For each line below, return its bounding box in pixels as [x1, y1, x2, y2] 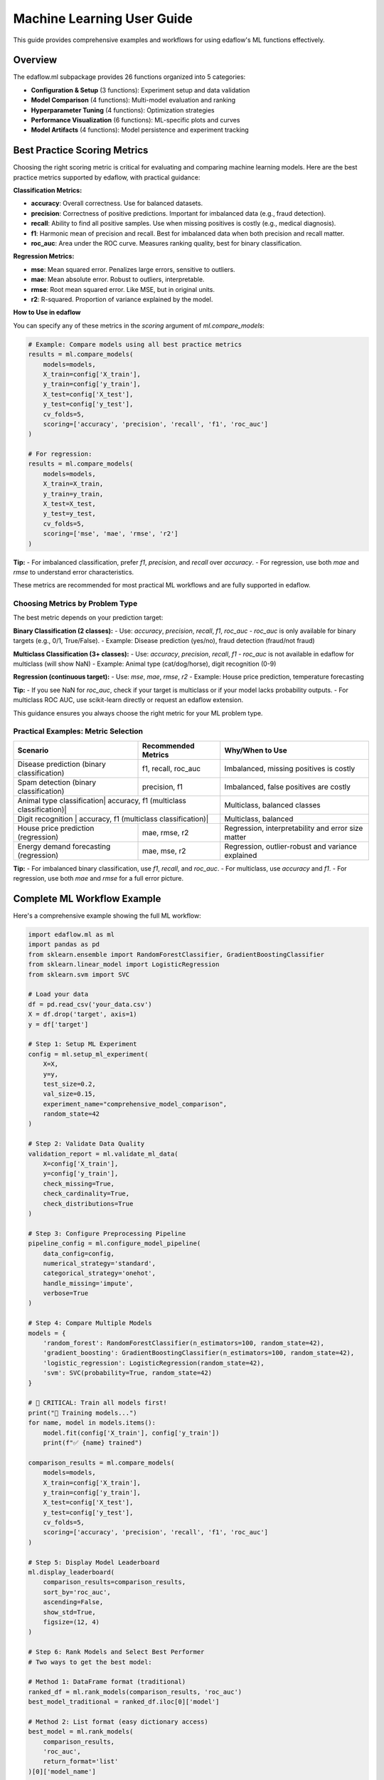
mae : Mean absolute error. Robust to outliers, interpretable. [31, 275, 205, 284]
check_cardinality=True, [43, 1190, 130, 1198]
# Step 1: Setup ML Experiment [28, 1040, 138, 1048]
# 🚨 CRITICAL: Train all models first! [28, 1399, 167, 1407]
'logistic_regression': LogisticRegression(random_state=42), [43, 1358, 265, 1367]
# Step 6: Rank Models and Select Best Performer [28, 1648, 205, 1656]
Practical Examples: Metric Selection [13, 726, 144, 736]
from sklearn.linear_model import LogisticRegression [28, 960, 220, 968]
